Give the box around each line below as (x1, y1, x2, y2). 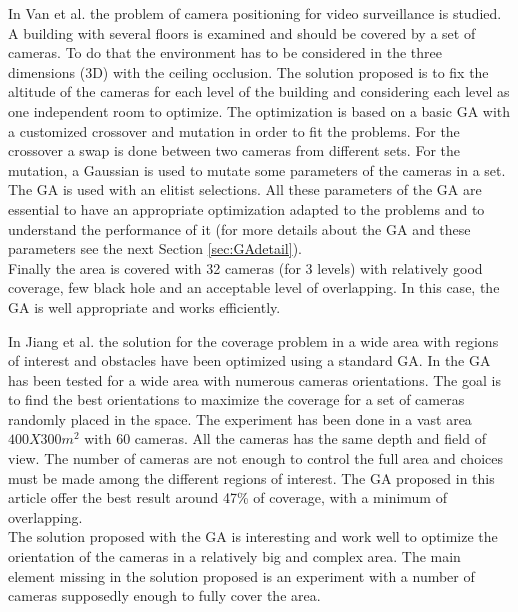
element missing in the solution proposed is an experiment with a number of (8, 565, 475, 586)
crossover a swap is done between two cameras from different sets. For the (8, 140, 460, 161)
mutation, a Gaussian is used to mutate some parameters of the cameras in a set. (8, 159, 506, 180)
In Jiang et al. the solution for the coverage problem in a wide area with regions (8, 330, 499, 351)
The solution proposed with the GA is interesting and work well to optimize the (8, 526, 498, 547)
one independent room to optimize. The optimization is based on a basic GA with (8, 100, 511, 121)
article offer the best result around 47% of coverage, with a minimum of (8, 487, 447, 508)
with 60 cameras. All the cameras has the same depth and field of (84, 428, 486, 449)
